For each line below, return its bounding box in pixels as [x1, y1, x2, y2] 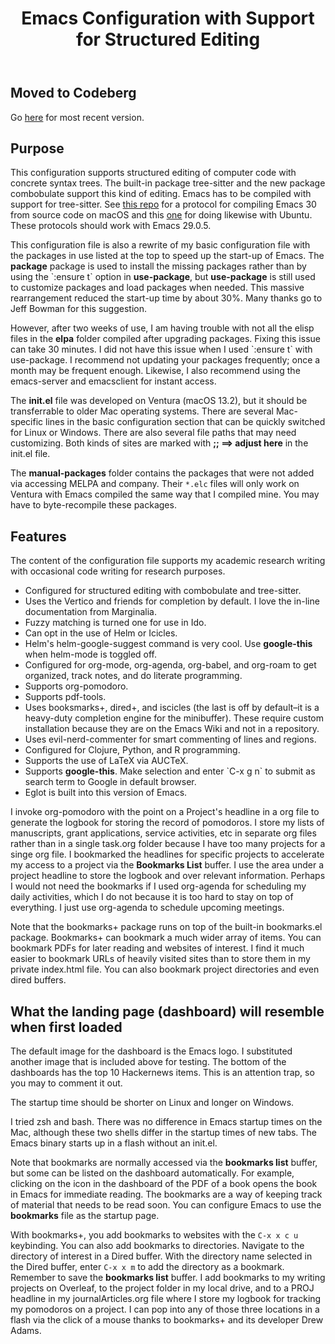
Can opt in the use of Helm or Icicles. [24, 627, 178, 639]
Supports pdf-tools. [24, 691, 107, 703]
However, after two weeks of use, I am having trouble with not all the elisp [10, 322, 315, 334]
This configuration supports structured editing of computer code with [10, 167, 297, 179]
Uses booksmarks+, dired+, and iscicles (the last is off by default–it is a [24, 702, 320, 714]
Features [10, 528, 67, 545]
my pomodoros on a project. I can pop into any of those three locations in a [10, 1303, 320, 1316]
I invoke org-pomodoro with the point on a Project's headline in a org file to [10, 806, 320, 818]
